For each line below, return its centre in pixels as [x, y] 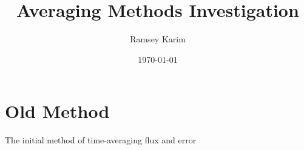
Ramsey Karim [158, 39]
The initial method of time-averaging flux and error [101, 140]
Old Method [57, 111]
